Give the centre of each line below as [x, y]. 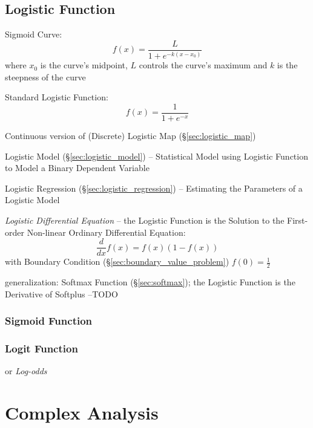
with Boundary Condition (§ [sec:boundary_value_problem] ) [117, 261]
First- [298, 220]
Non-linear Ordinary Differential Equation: [106, 232]
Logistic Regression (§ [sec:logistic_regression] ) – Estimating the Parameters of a [154, 188]
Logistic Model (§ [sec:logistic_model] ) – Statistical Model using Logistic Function [156, 156]
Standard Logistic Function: [57, 97]
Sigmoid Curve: [34, 34]
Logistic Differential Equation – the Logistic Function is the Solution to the [145, 220]
